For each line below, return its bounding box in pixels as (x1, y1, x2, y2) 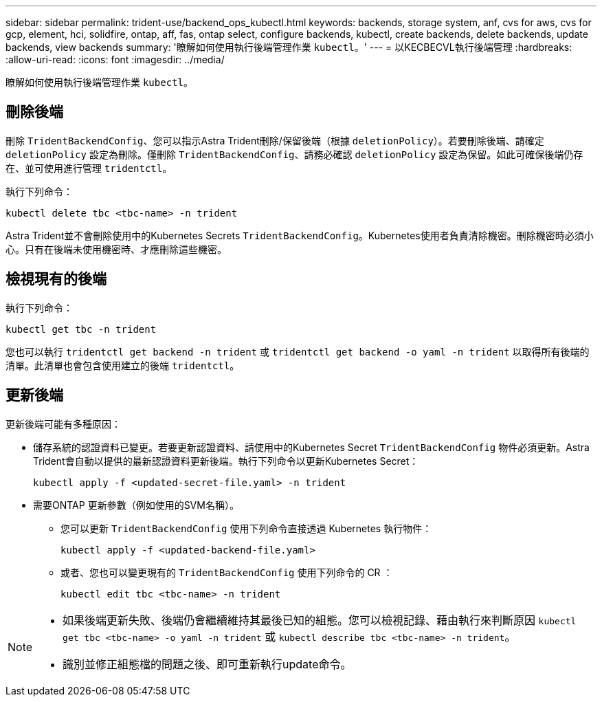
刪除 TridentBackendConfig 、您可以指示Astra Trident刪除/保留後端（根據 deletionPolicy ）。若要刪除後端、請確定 (5, 134, 544, 146)
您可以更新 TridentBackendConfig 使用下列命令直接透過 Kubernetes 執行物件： (60, 522, 432, 534)
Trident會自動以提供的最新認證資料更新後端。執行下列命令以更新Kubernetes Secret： (33, 454, 419, 467)
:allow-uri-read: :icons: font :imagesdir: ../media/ (5, 54, 225, 65)
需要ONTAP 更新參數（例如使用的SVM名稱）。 (33, 498, 239, 511)
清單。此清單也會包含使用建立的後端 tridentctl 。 (5, 359, 240, 371)
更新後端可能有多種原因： (5, 417, 121, 430)
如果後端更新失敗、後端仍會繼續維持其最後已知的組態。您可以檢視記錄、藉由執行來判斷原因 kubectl (63, 613, 577, 627)
